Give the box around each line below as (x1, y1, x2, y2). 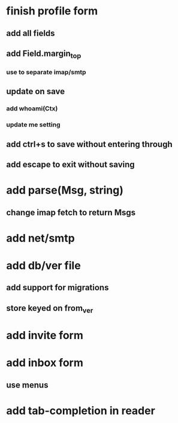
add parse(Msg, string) (6, 184, 124, 197)
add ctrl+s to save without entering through (6, 139, 173, 149)
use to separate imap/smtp (6, 68, 86, 76)
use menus (6, 380, 49, 390)
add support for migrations (6, 283, 109, 293)
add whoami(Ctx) (6, 104, 58, 113)
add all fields (6, 28, 55, 38)
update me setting (6, 121, 61, 129)
